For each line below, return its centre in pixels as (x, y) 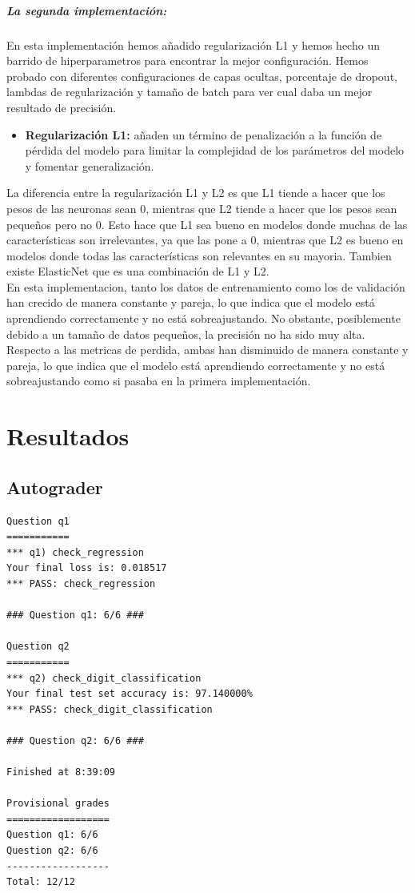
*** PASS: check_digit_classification (110, 709)
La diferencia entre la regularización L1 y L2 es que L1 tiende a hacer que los (196, 193)
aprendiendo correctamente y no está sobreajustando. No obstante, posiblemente (204, 318)
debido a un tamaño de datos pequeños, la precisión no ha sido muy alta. (186, 334)
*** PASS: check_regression (81, 583)
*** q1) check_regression (75, 552)
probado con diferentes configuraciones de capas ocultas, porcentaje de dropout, (202, 76)
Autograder (55, 487)
